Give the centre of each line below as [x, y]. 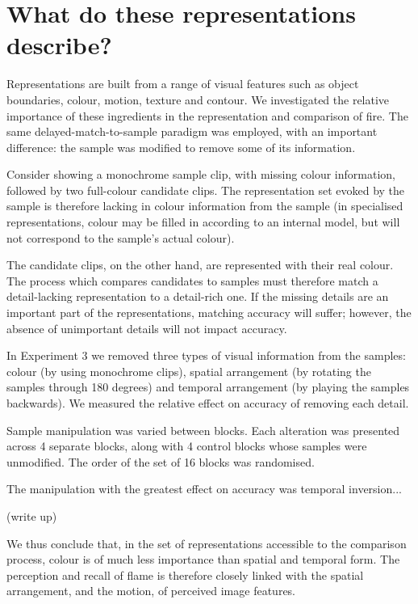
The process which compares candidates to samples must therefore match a [192, 280]
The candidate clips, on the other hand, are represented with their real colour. [200, 265]
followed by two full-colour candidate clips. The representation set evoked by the [206, 190]
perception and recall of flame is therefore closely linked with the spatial [185, 574]
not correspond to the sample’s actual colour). [121, 237]
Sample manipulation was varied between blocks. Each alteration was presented [203, 430]
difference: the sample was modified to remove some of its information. [181, 147]
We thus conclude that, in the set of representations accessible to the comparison [207, 543]
